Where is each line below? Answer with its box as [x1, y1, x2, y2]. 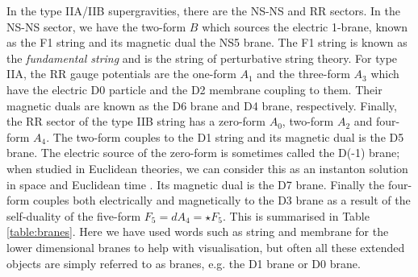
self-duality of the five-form [6, 207, 141, 224]
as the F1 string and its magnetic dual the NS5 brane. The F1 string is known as [6, 34, 408, 51]
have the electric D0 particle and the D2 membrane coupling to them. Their [6, 81, 382, 97]
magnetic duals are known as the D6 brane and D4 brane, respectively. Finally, [6, 97, 397, 114]
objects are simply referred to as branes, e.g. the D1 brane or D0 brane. [6, 254, 361, 271]
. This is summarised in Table [223, 207, 370, 224]
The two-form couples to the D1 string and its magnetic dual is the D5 [52, 128, 404, 145]
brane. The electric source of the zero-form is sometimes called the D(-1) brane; [6, 144, 400, 161]
